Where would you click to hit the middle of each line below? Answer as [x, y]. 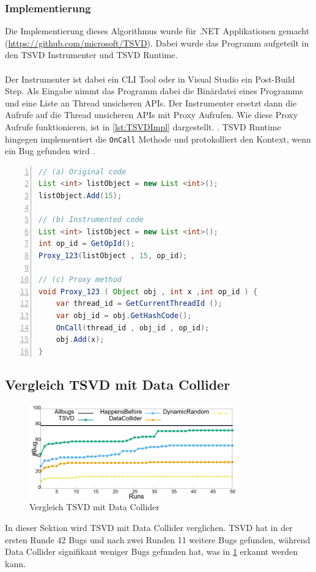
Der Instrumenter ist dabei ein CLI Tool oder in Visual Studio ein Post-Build [150, 79]
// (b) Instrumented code [91, 220]
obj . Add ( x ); [80, 340]
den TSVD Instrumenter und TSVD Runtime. [91, 55]
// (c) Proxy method [80, 280]
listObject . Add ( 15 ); [80, 196]
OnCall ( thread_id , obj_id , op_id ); [133, 328]
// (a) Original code [83, 172]
